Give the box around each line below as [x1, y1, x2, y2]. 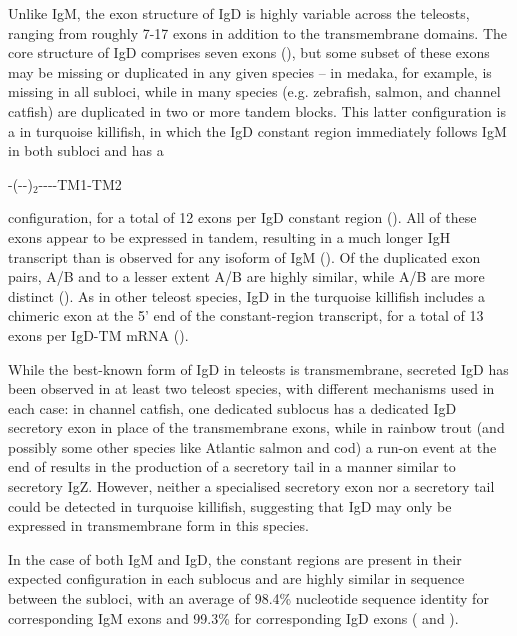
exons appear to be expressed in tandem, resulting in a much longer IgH [8, 226, 451, 247]
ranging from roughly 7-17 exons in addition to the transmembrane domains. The [8, 22, 508, 43]
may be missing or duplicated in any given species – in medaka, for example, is [8, 61, 492, 82]
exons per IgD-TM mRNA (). [8, 324, 189, 345]
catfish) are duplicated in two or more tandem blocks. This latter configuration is [8, 100, 506, 121]
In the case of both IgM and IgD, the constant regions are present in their [8, 548, 462, 569]
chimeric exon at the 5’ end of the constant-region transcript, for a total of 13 [8, 305, 484, 326]
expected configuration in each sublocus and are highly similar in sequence [8, 568, 465, 589]
